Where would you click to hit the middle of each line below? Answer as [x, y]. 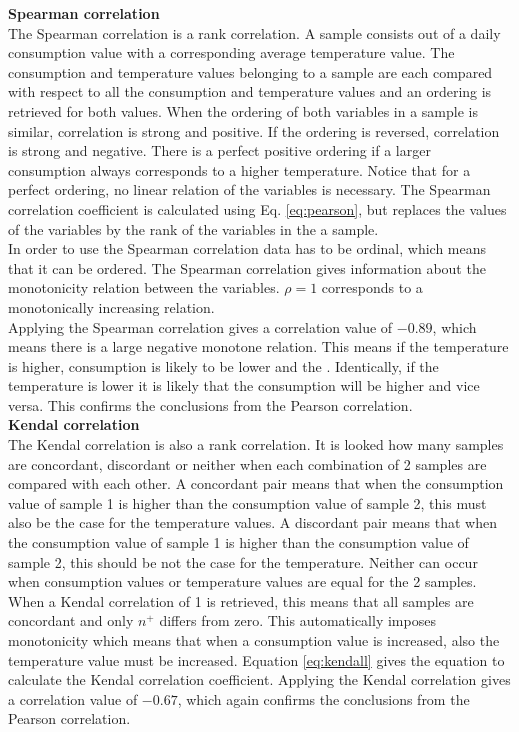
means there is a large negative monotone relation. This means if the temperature [258, 346]
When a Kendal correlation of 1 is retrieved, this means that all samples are [241, 600]
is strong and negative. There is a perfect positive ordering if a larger [219, 150]
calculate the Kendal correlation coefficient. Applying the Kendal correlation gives [259, 679]
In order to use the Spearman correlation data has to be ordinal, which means [247, 248]
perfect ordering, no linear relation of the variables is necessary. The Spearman [249, 189]
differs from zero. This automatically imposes [297, 620]
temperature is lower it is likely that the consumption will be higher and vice [244, 385]
